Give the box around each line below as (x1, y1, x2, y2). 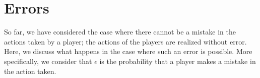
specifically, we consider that (4, 55, 92, 66)
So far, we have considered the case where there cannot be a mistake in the (4, 26, 236, 37)
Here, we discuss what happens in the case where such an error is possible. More (4, 46, 252, 56)
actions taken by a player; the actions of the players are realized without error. (4, 36, 247, 46)
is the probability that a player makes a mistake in (99, 55, 256, 66)
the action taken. (4, 65, 56, 76)
